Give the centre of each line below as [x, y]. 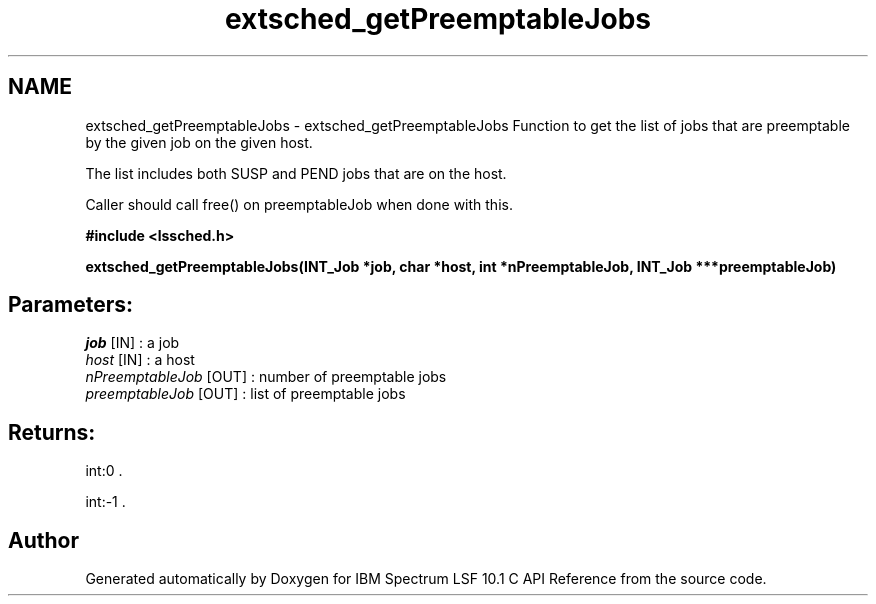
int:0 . [104, 471]
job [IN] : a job [132, 343]
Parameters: [70, 305]
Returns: [52, 432]
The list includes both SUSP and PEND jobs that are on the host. [296, 173]
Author [43, 540]
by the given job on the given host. [199, 142]
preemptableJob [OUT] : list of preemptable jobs [245, 394]
